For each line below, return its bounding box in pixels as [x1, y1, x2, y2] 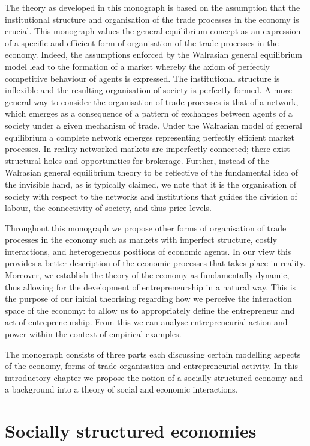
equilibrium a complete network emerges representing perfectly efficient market [5, 130, 294, 143]
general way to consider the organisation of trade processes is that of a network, [5, 95, 299, 108]
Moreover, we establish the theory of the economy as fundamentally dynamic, [5, 269, 290, 281]
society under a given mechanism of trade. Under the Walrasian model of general [5, 118, 302, 131]
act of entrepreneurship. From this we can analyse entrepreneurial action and [5, 316, 288, 328]
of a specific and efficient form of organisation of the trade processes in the [5, 36, 279, 49]
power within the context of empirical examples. [5, 328, 182, 340]
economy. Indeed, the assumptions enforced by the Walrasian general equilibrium [5, 48, 302, 61]
